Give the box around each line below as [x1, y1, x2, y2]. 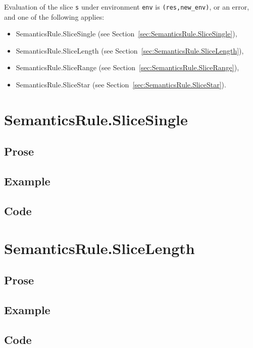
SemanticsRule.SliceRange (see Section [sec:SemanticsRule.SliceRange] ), [16, 62, 239, 73]
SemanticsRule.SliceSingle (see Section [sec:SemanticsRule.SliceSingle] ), [16, 28, 237, 39]
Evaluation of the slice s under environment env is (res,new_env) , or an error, [4, 2, 249, 12]
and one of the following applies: [4, 11, 105, 22]
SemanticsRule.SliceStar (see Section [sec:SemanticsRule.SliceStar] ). [16, 79, 226, 90]
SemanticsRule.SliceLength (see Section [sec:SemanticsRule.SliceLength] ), [16, 45, 244, 56]
